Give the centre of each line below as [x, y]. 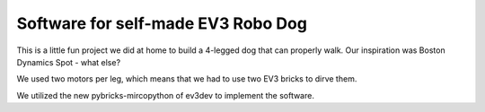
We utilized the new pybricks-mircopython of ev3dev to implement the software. [165, 95]
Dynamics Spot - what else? [69, 62]
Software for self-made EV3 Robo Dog [162, 23]
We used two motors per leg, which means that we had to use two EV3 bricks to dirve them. [187, 79]
